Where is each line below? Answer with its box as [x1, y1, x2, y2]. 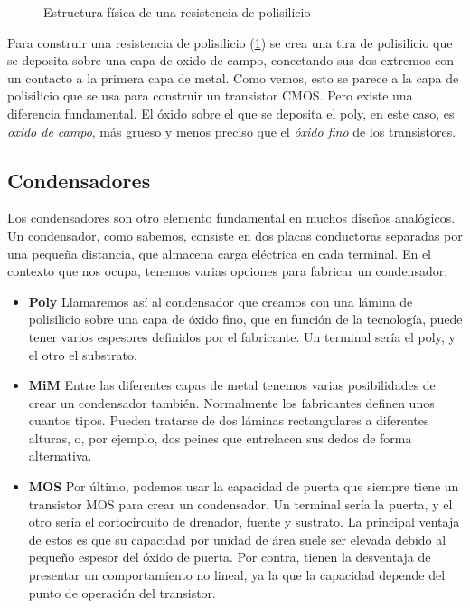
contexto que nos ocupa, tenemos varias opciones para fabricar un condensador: [7, 261, 448, 280]
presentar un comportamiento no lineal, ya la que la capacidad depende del [28, 565, 446, 584]
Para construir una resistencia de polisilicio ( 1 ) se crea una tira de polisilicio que [7, 33, 453, 52]
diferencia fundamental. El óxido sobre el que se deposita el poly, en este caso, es [7, 103, 455, 122]
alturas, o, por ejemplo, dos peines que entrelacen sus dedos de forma [28, 428, 412, 447]
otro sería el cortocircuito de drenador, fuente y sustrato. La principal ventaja [28, 512, 460, 531]
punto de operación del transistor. [28, 583, 216, 602]
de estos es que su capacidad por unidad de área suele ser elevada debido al [28, 529, 446, 548]
